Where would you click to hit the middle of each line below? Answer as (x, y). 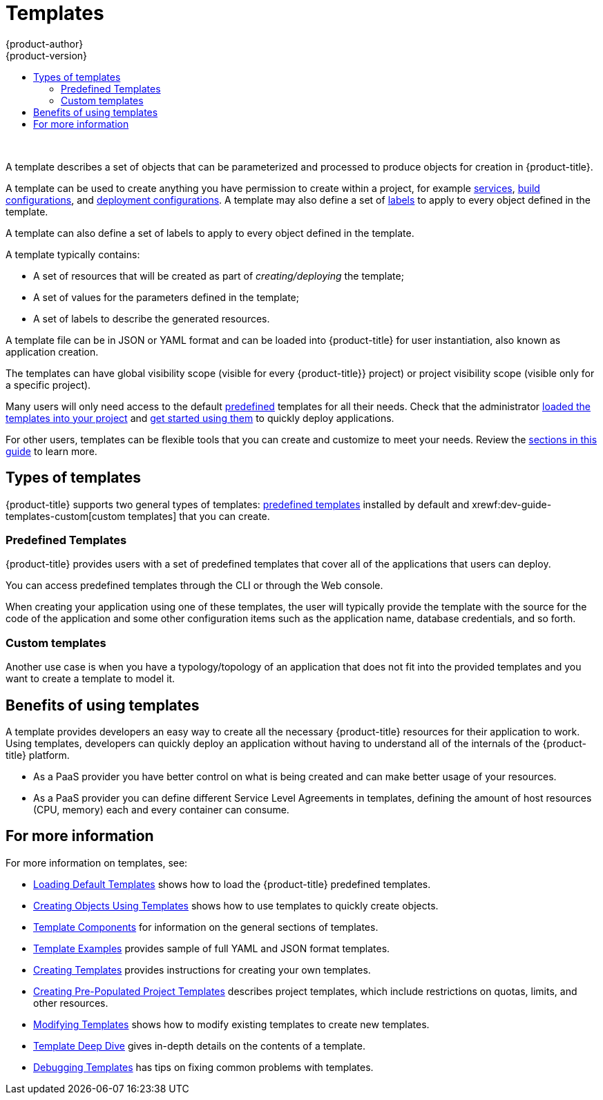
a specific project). (48, 385)
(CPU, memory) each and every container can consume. (161, 809)
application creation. (52, 351)
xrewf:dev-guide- (512, 504)
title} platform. (38, 755)
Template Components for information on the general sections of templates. (206, 927)
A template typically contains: (73, 254)
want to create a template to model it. (90, 679)
